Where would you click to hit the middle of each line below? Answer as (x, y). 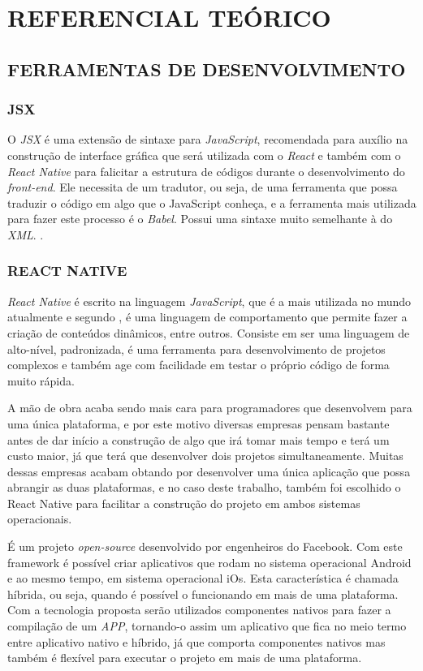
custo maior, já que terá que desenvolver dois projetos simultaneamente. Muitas (205, 456)
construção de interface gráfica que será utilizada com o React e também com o (204, 155)
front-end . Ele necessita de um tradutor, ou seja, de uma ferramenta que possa (203, 187)
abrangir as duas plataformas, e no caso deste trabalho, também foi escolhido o (204, 487)
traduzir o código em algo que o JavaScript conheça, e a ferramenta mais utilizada (212, 202)
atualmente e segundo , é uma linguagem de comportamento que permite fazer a (207, 317)
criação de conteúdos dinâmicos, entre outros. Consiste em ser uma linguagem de (209, 332)
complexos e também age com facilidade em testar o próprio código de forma (199, 365)
